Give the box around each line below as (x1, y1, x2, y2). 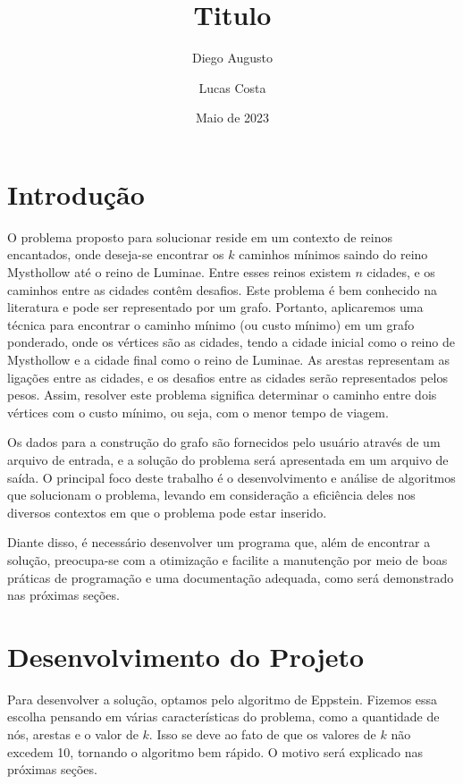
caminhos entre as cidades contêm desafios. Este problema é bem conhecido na (7, 280, 437, 299)
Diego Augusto (191, 48, 274, 67)
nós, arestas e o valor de (7, 725, 139, 744)
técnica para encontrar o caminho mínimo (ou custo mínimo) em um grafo (7, 315, 415, 333)
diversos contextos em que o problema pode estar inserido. (7, 502, 327, 521)
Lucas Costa (198, 78, 266, 97)
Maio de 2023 (195, 108, 270, 127)
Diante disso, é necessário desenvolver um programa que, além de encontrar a (7, 533, 431, 552)
